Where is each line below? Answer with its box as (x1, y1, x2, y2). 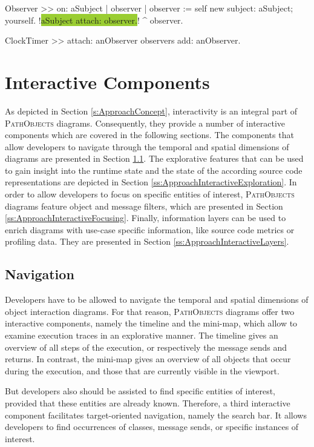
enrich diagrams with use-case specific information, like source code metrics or (5, 223, 295, 236)
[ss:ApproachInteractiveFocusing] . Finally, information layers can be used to (5, 211, 286, 224)
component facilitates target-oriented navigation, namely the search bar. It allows (5, 408, 307, 421)
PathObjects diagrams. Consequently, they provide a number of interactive (5, 116, 286, 129)
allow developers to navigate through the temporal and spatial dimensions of (5, 140, 289, 153)
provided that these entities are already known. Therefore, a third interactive (5, 396, 290, 409)
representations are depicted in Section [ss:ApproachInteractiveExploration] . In (5, 176, 297, 188)
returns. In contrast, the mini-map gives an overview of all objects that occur (5, 353, 291, 365)
